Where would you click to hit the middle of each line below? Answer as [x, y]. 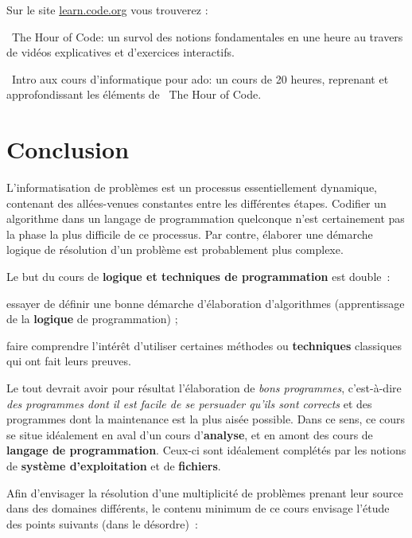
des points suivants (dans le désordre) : [102, 523]
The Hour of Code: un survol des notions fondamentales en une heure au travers [207, 36]
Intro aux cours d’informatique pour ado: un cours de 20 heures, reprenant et [200, 78]
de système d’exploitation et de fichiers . [114, 466]
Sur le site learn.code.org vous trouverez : [107, 10]
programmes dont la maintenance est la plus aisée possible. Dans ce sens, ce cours [206, 419]
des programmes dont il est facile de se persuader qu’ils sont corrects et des [189, 403]
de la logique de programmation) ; [92, 319]
